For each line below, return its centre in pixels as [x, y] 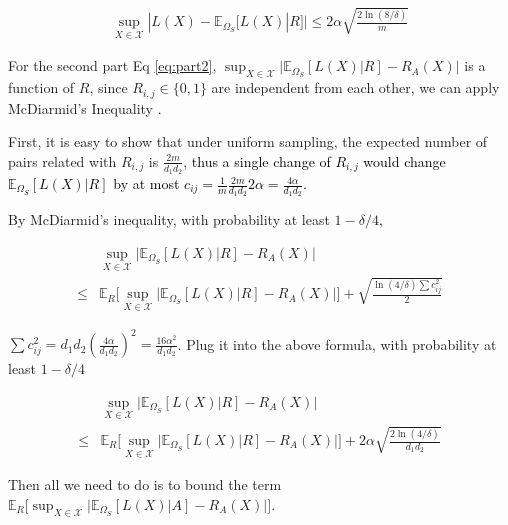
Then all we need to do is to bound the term [145, 484]
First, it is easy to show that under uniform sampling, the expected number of [248, 141]
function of [41, 87]
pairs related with [62, 160]
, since [108, 87]
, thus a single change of [257, 160]
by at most [146, 183]
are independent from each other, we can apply [355, 87]
